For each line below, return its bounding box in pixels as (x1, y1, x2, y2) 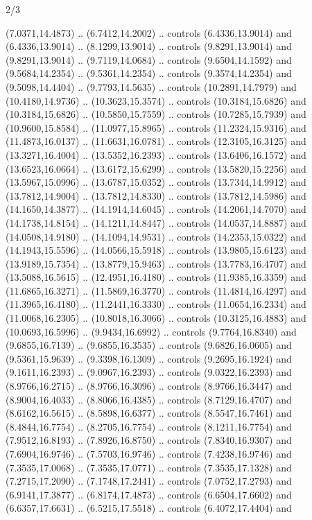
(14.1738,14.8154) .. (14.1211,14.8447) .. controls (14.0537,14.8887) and (6, 215, 306, 229)
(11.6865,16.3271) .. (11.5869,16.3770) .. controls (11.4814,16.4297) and (6, 283, 306, 297)
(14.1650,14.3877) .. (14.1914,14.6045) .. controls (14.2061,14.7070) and (6, 202, 306, 216)
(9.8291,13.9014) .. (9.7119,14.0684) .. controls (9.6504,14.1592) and (6, 52, 292, 67)
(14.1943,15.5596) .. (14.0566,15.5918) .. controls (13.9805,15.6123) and (6, 243, 306, 257)
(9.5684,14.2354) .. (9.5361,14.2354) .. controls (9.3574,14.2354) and (6, 66, 292, 80)
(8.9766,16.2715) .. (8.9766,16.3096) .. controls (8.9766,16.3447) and (6, 379, 292, 393)
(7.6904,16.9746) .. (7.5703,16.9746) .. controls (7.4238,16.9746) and (6, 447, 292, 460)
